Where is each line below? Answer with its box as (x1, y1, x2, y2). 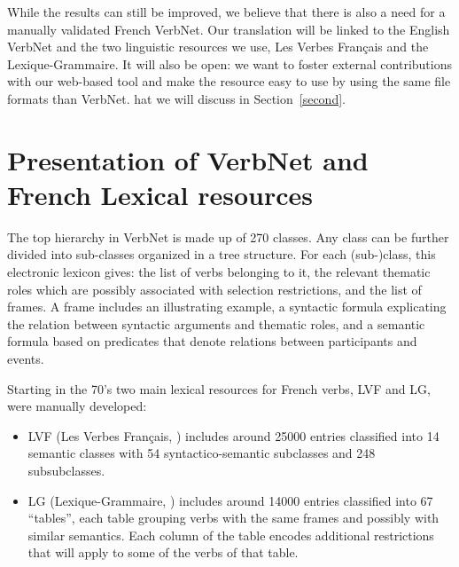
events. (7, 350, 44, 368)
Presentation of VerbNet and (7, 141, 369, 177)
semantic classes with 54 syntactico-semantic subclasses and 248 (27, 444, 376, 462)
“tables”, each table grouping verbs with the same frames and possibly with (27, 508, 440, 527)
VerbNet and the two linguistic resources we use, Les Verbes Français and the (7, 37, 429, 56)
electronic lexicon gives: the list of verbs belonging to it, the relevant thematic (7, 263, 431, 281)
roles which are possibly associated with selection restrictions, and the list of (7, 280, 422, 298)
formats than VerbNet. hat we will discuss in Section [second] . (7, 89, 346, 107)
